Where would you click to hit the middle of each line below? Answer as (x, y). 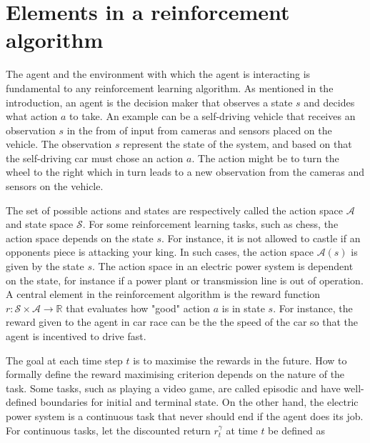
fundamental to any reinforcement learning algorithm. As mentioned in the (170, 88)
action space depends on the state (80, 238)
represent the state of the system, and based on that (237, 144)
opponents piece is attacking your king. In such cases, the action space (160, 252)
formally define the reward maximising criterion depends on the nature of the (175, 374)
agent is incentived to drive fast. (76, 336)
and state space (40, 224)
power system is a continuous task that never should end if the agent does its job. (185, 415)
